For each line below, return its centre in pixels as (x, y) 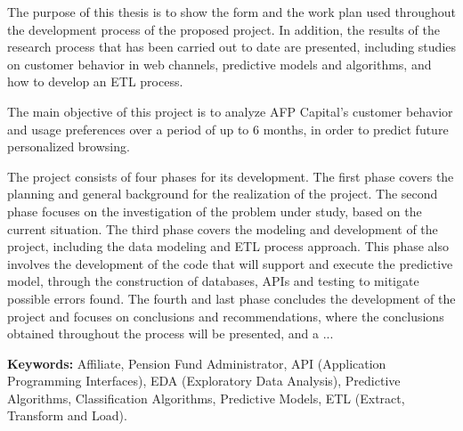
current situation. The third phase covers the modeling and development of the (223, 228)
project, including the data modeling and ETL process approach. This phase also (228, 246)
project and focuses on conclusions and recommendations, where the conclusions (226, 316)
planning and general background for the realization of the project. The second (223, 194)
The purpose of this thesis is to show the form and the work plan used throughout (231, 12)
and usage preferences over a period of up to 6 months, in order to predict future (228, 129)
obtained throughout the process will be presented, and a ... (171, 333)
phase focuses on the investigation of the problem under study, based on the (215, 211)
